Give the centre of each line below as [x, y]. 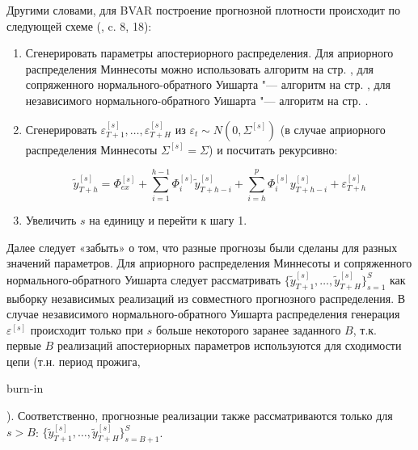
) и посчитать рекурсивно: [273, 149]
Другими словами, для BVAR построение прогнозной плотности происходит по [204, 10]
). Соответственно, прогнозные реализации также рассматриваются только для [200, 416]
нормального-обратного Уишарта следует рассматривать [144, 279]
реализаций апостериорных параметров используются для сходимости [229, 345]
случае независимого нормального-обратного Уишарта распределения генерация [203, 314]
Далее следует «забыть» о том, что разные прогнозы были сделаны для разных [202, 247]
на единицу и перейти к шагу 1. [168, 220]
